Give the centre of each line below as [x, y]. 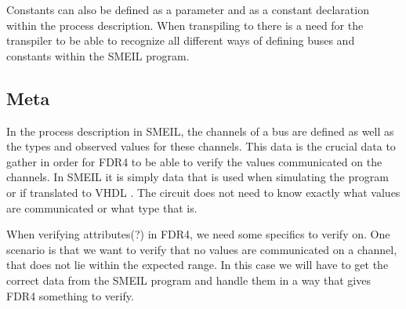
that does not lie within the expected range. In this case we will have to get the [198, 265]
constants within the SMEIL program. [98, 55]
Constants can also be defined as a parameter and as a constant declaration [188, 9]
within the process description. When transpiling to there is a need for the [185, 25]
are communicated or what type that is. [102, 207]
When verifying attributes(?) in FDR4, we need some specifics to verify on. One [198, 234]
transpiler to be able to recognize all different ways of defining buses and [181, 40]
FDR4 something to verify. [70, 295]
